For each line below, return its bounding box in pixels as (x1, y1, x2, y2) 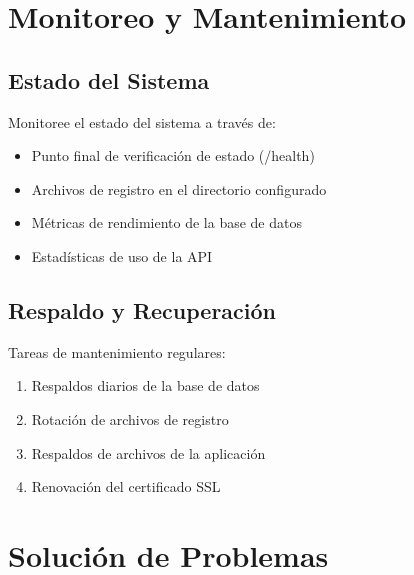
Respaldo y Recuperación (8, 294, 277, 325)
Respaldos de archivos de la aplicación (31, 442, 266, 463)
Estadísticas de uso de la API (31, 245, 213, 266)
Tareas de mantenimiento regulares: (8, 341, 226, 362)
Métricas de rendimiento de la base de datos (31, 212, 302, 233)
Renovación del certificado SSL (31, 476, 221, 497)
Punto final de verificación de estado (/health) (31, 145, 315, 166)
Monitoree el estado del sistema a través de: (8, 111, 276, 132)
